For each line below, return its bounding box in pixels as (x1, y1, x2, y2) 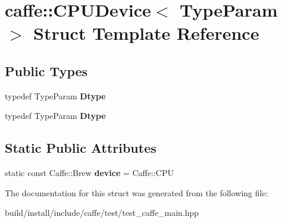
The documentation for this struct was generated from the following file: (5, 186, 268, 199)
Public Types (5, 61, 88, 80)
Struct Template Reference (33, 21, 259, 45)
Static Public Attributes (5, 139, 156, 157)
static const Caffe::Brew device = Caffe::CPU (5, 167, 174, 179)
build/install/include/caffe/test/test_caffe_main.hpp (5, 206, 199, 219)
